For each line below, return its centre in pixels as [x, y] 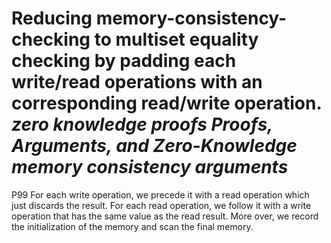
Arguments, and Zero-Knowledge [154, 146]
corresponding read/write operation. [166, 103]
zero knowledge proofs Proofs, [142, 124]
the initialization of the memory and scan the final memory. [132, 226]
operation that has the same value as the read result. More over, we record [165, 216]
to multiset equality [176, 39]
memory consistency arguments [150, 167]
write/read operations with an [137, 82]
